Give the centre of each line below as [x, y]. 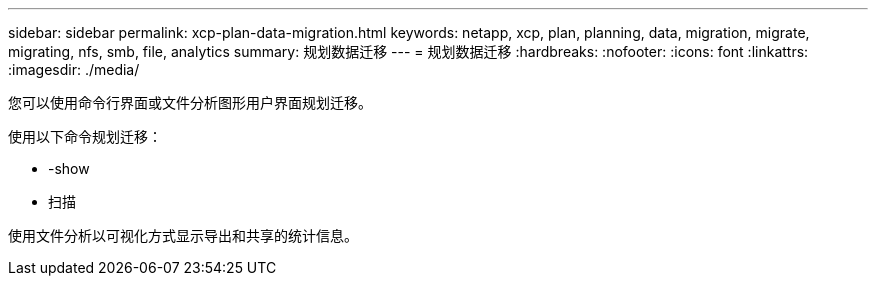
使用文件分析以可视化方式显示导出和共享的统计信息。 [183, 235]
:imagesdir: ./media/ [74, 69]
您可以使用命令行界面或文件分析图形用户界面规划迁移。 [190, 102]
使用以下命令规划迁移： [85, 136]
